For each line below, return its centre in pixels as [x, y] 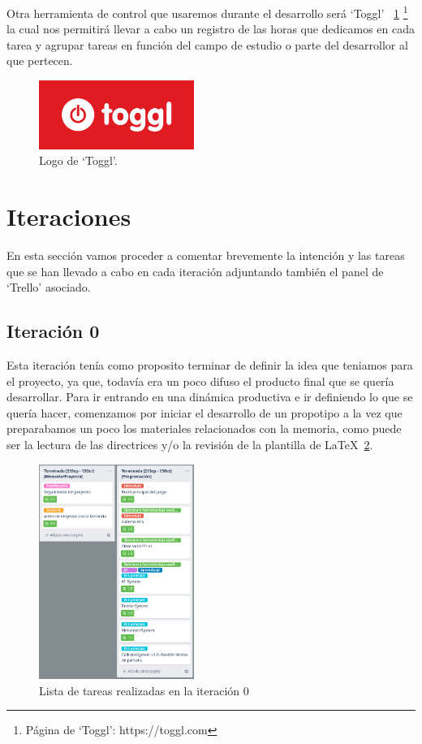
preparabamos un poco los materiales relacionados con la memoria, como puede [204, 428]
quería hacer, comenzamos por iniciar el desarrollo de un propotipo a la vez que [205, 412]
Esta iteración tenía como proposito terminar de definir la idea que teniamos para [210, 364]
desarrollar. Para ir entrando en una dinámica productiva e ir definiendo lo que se [210, 397]
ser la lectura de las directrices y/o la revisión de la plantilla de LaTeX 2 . [190, 444]
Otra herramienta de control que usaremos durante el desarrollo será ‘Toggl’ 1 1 [207, 12]
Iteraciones [69, 216]
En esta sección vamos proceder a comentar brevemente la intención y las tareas [206, 255]
